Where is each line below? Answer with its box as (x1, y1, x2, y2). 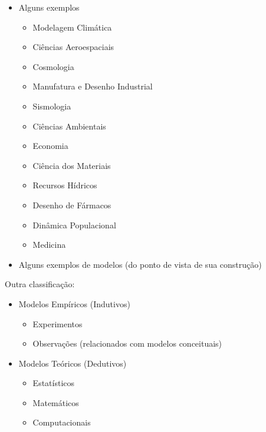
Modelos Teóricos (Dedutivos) (18, 357, 127, 369)
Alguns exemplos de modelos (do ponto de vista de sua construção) (18, 258, 262, 270)
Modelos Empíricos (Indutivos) (18, 297, 130, 310)
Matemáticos (32, 396, 79, 408)
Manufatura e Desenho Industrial (32, 80, 153, 92)
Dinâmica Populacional (32, 218, 116, 231)
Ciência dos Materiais (32, 159, 111, 171)
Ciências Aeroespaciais (32, 41, 114, 53)
